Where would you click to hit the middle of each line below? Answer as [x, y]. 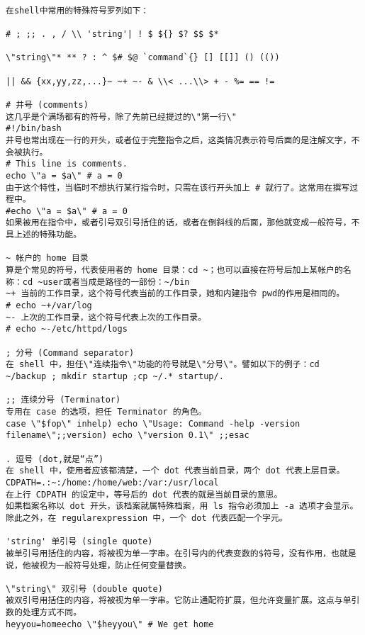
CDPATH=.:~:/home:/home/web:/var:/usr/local [112, 482]
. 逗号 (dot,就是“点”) [55, 459]
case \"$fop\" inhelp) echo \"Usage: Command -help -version [153, 423]
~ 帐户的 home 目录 [47, 258]
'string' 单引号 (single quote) [79, 542]
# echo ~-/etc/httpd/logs [67, 329]
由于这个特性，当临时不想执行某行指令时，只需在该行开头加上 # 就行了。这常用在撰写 [178, 187]
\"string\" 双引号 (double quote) [84, 589]
